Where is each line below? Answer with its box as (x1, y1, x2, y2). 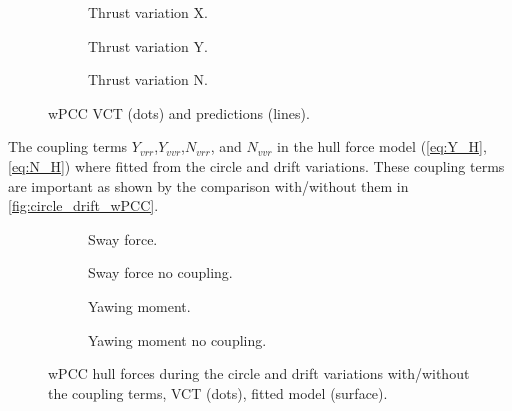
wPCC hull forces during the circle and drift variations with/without (48, 363, 470, 384)
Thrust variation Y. (88, 35, 208, 56)
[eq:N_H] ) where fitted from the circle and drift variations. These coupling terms (8, 155, 505, 176)
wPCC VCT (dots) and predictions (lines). (48, 102, 310, 123)
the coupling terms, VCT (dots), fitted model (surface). (48, 382, 388, 403)
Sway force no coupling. (88, 262, 233, 283)
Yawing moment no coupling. (88, 329, 267, 350)
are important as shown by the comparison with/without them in (8, 175, 409, 196)
